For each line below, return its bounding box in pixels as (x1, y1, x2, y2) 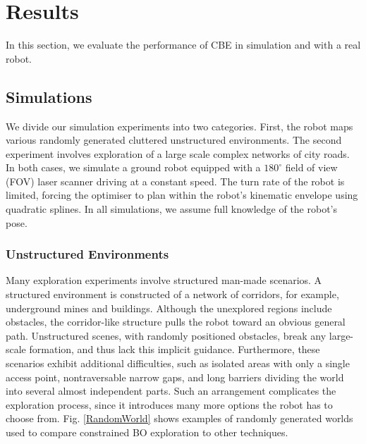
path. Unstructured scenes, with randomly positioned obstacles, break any (6, 328, 327, 343)
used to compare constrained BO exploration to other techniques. (6, 425, 288, 440)
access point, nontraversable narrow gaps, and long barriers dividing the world (6, 369, 344, 384)
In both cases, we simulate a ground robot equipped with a (6, 160, 261, 175)
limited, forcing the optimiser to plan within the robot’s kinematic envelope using (6, 187, 358, 202)
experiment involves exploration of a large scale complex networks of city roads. (6, 146, 350, 161)
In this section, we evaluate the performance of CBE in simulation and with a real (6, 37, 361, 52)
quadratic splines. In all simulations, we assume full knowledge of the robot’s (6, 202, 338, 216)
